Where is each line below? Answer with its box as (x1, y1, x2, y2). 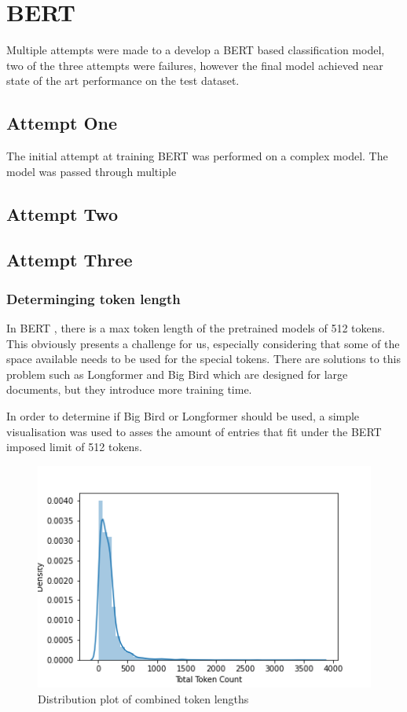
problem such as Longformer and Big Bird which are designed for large (6, 365, 348, 382)
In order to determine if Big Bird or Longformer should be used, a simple (6, 408, 360, 424)
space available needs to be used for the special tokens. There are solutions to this (6, 350, 401, 367)
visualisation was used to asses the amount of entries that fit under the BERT (6, 423, 382, 439)
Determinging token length (6, 288, 181, 308)
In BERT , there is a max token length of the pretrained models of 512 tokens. (6, 320, 385, 336)
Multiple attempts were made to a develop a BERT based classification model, (6, 42, 385, 58)
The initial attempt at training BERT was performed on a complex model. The (6, 148, 388, 164)
